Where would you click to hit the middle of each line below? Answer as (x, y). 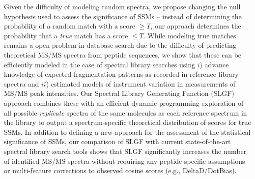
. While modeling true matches (190, 35)
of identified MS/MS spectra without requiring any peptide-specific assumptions (125, 161)
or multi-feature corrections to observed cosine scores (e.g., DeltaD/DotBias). (120, 170)
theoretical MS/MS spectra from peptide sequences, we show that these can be (123, 54)
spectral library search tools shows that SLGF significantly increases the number (125, 151)
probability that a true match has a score (66, 35)
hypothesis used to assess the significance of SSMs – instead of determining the (123, 16)
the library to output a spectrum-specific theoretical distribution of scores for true (127, 122)
